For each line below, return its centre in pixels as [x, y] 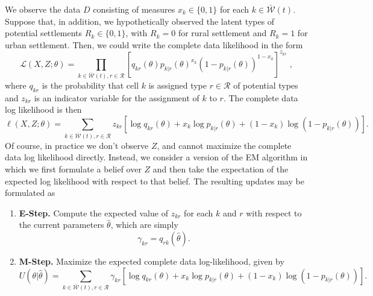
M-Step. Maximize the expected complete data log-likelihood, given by [152, 261]
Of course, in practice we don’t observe [77, 145]
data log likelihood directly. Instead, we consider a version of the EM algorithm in [156, 157]
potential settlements [44, 33]
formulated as [30, 193]
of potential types [266, 85]
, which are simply [144, 225]
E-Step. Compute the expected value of [93, 213]
